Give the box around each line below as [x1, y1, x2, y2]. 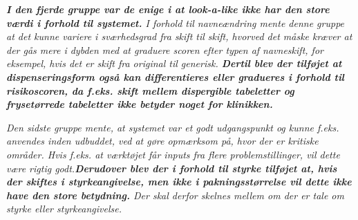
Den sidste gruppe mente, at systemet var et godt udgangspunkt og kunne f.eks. [6, 120, 339, 134]
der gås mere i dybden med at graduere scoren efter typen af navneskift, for [6, 42, 323, 57]
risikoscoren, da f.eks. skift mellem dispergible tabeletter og [6, 83, 294, 98]
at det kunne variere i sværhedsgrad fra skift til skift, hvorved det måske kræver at [6, 29, 352, 44]
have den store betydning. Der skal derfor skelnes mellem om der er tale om [6, 187, 344, 202]
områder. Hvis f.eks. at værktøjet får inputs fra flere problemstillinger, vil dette [6, 147, 340, 161]
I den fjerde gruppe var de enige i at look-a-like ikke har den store [6, 2, 330, 16]
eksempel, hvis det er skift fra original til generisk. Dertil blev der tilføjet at [6, 56, 342, 71]
